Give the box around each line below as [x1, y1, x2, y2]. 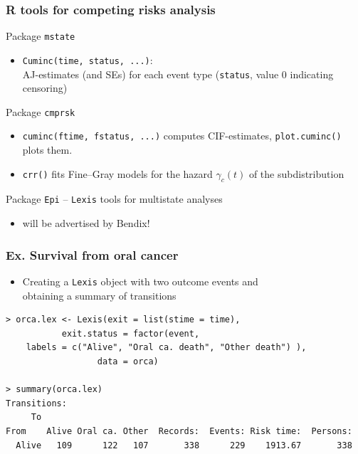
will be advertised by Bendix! [22, 216, 150, 231]
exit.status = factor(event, [61, 328, 200, 339]
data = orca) [97, 356, 159, 366]
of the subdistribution [248, 166, 344, 181]
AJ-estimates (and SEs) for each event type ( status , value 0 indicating [22, 66, 334, 81]
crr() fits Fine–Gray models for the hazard [22, 166, 213, 181]
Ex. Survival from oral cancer [6, 246, 179, 263]
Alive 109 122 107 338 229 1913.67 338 [16, 440, 352, 450]
